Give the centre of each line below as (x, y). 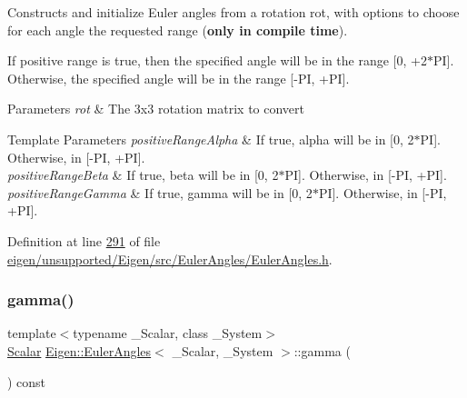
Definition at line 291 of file (84, 240)
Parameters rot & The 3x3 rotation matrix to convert (156, 109)
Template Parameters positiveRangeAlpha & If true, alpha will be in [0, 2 (211, 139)
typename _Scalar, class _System (168, 333)
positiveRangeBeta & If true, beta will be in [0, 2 (143, 175)
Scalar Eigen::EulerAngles (79, 350)
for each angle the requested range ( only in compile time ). (178, 30)
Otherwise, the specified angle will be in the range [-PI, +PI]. (179, 78)
